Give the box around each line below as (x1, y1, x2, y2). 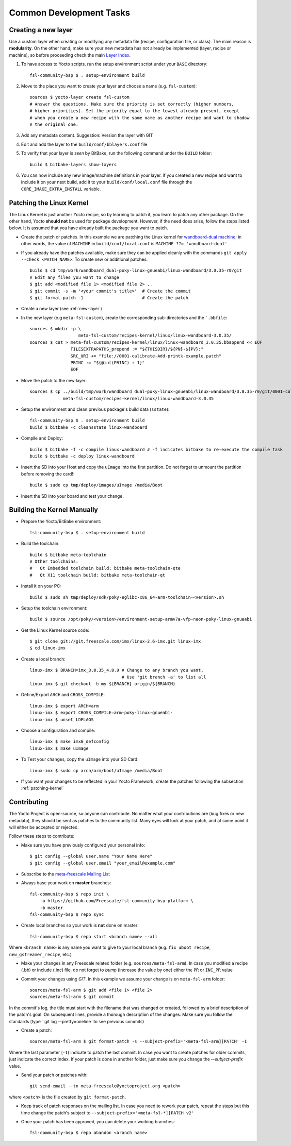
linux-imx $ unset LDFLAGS (30, 717, 94, 722)
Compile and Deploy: (21, 435, 63, 441)
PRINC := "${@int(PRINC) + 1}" (70, 360, 145, 366)
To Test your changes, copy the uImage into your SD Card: (21, 757, 139, 762)
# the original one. (30, 121, 79, 127)
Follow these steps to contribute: (9, 833, 75, 839)
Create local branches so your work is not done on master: (21, 923, 139, 928)
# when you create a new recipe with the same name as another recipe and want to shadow (30, 115, 250, 120)
